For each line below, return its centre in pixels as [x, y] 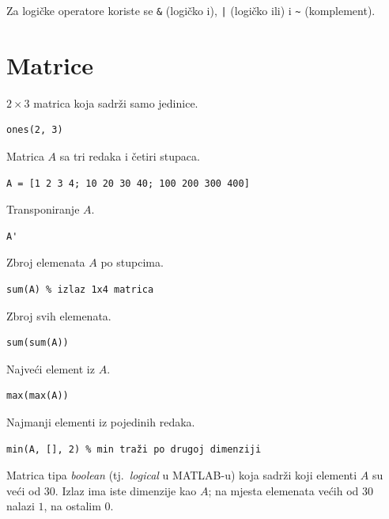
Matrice [50, 64]
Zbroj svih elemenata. [59, 315]
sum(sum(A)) [38, 343]
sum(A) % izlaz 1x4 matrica [80, 289]
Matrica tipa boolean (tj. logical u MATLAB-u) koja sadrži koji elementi [182, 475]
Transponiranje [43, 209]
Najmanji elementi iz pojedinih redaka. [101, 421]
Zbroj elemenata [46, 262]
